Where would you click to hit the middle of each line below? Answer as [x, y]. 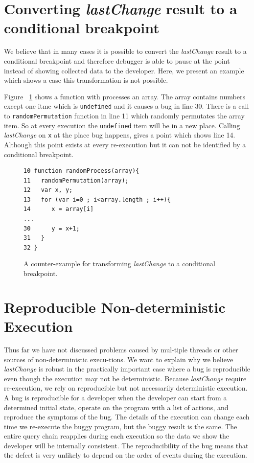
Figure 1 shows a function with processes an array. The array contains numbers [125, 96]
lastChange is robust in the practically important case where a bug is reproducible [127, 369]
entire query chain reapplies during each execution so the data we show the [117, 436]
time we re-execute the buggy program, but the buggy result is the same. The [121, 426]
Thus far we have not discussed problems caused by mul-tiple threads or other [121, 349]
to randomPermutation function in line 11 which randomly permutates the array [124, 115]
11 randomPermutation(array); [76, 180]
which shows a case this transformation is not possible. [86, 80]
